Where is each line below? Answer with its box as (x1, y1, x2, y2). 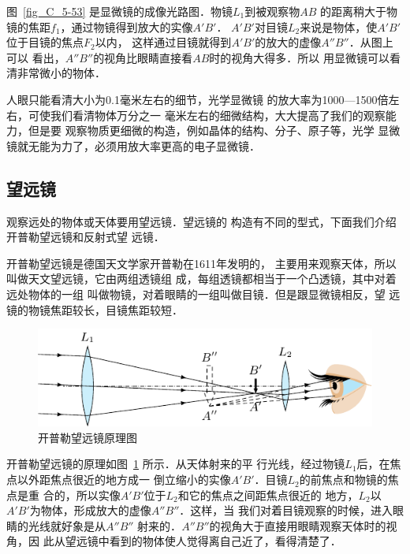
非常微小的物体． (17, 65, 106, 81)
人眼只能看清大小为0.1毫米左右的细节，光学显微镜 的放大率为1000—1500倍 (6, 91, 389, 107)
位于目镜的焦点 (6, 34, 84, 50)
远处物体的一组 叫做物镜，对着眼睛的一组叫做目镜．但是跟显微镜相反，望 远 (6, 285, 401, 302)
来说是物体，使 (300, 18, 378, 35)
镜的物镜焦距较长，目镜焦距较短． (6, 301, 183, 318)
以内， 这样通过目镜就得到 (95, 34, 232, 50)
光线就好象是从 (28, 517, 106, 534)
